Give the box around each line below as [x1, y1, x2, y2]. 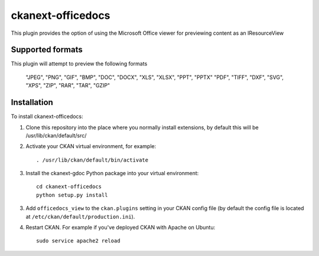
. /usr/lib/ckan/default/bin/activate [36, 156, 149, 163]
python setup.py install [36, 192, 108, 198]
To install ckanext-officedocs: [11, 113, 84, 120]
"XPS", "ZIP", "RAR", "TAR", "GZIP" [25, 82, 110, 89]
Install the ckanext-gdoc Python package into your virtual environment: [25, 170, 199, 177]
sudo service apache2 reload [36, 238, 121, 244]
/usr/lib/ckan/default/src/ [25, 132, 87, 139]
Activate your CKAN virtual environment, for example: [25, 143, 157, 150]
